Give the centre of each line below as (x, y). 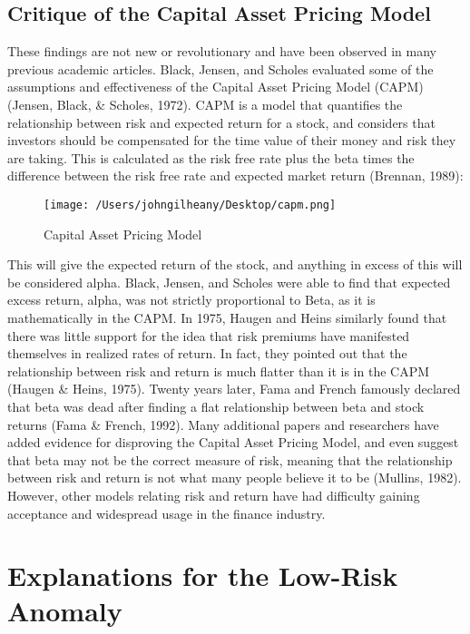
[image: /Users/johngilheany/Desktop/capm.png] (190, 205)
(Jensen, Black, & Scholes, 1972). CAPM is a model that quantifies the (205, 104)
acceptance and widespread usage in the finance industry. (166, 513)
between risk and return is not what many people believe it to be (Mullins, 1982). (235, 478)
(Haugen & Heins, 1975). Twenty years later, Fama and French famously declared (234, 389)
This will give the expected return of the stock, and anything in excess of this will (235, 264)
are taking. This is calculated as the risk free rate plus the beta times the (211, 157)
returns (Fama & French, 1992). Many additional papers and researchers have (223, 424)
